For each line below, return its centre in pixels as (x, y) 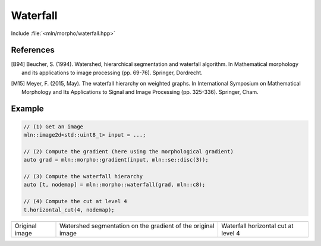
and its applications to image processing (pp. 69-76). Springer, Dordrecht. (112, 72)
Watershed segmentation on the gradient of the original (137, 226)
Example (27, 109)
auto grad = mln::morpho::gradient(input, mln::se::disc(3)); (116, 160)
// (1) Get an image (53, 127)
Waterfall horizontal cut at (257, 226)
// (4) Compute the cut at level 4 (75, 201)
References (33, 50)
